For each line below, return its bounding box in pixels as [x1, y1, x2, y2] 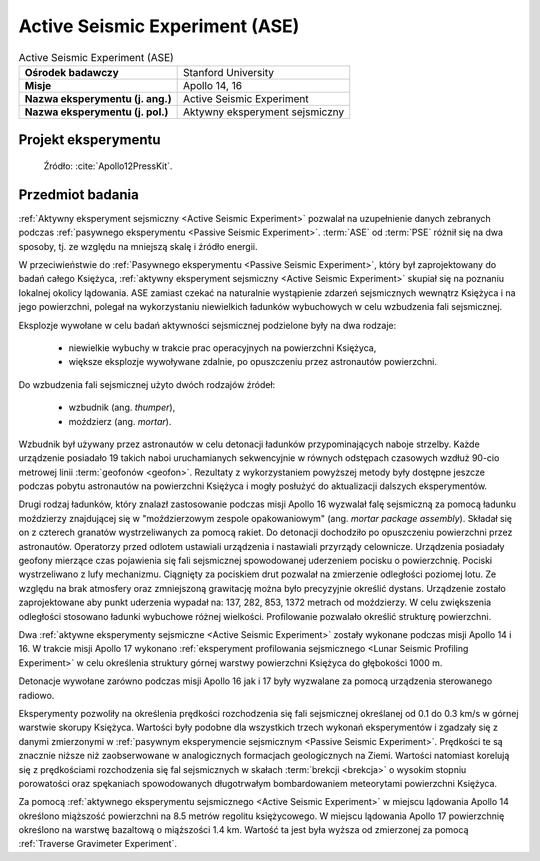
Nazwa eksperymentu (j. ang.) [24, 91, 172, 105]
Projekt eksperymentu [18, 131, 161, 149]
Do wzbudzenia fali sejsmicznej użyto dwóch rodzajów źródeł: [18, 378, 276, 390]
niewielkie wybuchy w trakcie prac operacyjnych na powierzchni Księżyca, [68, 341, 377, 354]
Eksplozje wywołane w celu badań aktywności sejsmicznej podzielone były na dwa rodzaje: [18, 319, 397, 331]
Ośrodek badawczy [24, 65, 119, 79]
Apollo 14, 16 [182, 78, 243, 92]
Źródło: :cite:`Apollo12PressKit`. [43, 160, 173, 172]
